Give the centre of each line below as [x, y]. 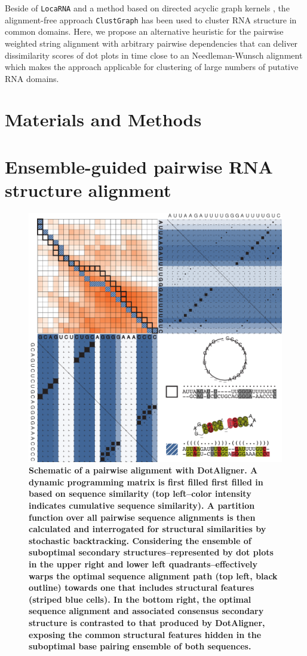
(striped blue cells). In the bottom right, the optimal [140, 599]
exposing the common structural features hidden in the [145, 634]
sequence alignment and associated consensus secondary [146, 611]
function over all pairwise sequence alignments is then [142, 517]
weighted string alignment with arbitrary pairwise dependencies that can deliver [151, 43]
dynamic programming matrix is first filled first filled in [146, 482]
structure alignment [88, 190]
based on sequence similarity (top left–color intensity [140, 493]
